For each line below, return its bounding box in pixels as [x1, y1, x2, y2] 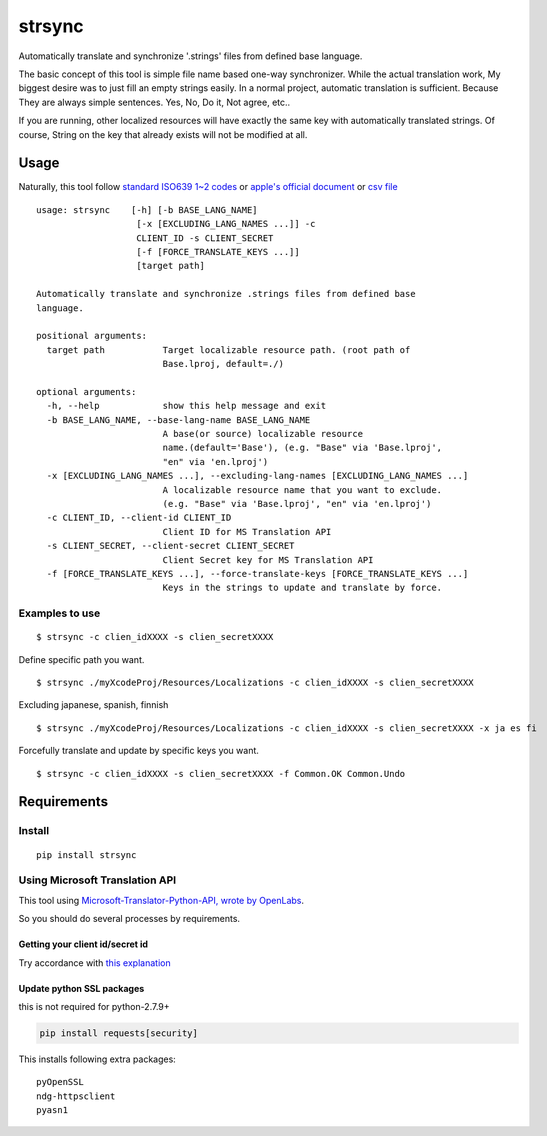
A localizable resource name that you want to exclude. [162, 484, 443, 495]
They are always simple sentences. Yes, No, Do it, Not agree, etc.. [18, 96, 291, 108]
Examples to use [18, 606, 101, 620]
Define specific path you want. [18, 653, 145, 665]
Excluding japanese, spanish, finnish [18, 699, 169, 711]
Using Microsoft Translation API [18, 873, 177, 887]
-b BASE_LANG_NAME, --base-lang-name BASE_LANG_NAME [46, 414, 311, 425]
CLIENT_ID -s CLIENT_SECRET [136, 232, 274, 244]
